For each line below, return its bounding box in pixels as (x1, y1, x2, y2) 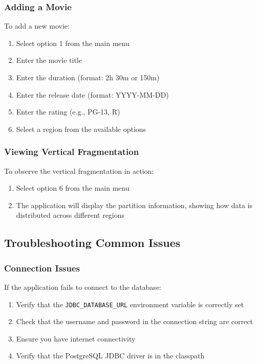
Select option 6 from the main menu (16, 183, 130, 193)
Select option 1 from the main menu (16, 37, 130, 48)
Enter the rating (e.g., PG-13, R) (16, 106, 120, 117)
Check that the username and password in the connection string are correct (16, 316, 253, 327)
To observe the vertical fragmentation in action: (4, 165, 154, 176)
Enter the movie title (16, 55, 82, 65)
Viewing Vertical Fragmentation (4, 145, 139, 158)
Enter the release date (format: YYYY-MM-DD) (16, 89, 169, 100)
